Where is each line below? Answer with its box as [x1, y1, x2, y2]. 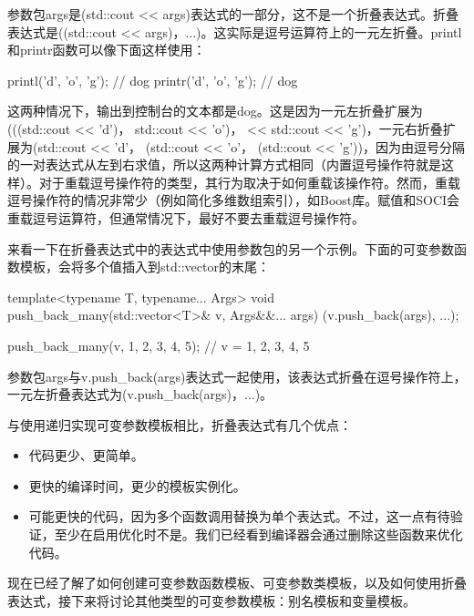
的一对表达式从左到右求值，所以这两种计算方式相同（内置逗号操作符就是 [7, 155, 441, 174]
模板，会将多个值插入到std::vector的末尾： [19, 257, 270, 276]
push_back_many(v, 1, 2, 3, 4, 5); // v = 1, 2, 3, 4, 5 [7, 335, 310, 354]
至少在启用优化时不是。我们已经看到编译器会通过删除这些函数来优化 [54, 525, 463, 544]
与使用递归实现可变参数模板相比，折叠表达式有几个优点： [7, 415, 352, 434]
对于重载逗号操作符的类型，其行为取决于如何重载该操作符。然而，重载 [38, 172, 460, 191]
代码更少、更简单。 [28, 446, 144, 465]
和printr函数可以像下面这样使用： [7, 40, 206, 59]
